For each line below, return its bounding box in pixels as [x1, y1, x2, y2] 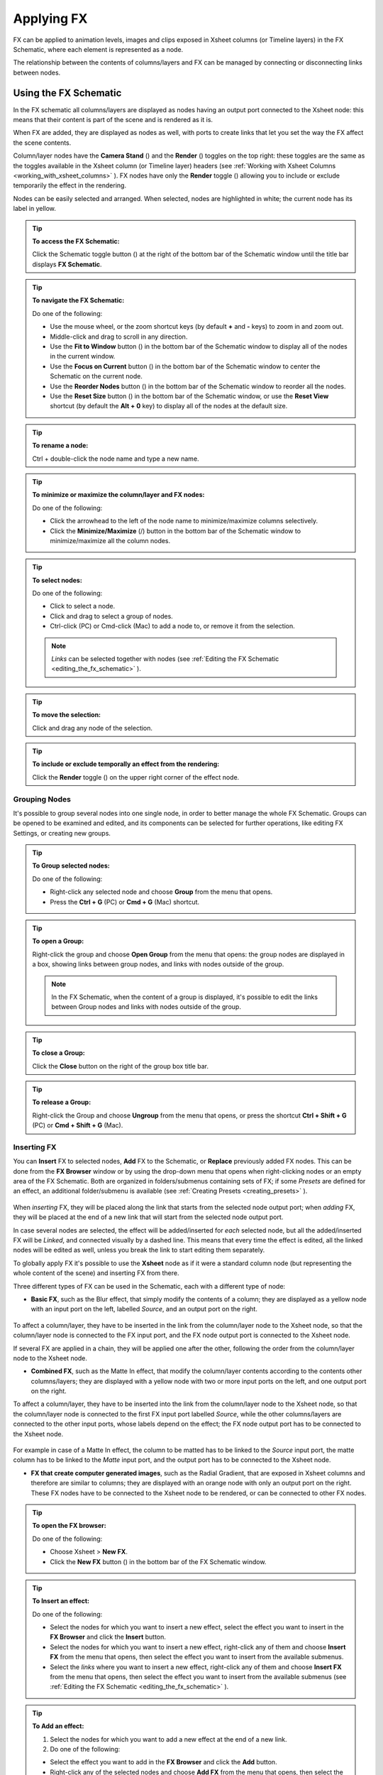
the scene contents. [13, 138, 72, 147]
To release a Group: [32, 1098, 91, 1107]
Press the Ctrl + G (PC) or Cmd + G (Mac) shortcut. [50, 897, 200, 906]
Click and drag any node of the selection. [32, 723, 152, 732]
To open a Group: [32, 937, 84, 946]
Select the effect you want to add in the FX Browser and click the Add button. [50, 1758, 277, 1766]
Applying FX [13, 11, 88, 26]
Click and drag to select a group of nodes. [50, 611, 173, 621]
